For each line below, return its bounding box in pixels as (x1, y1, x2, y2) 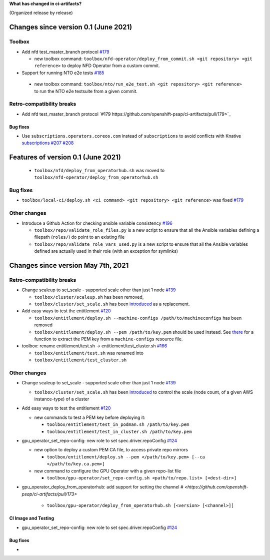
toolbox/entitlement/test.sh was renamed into (34, 350, 143, 356)
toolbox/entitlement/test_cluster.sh (34, 357, 127, 363)
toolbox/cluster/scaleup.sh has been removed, (34, 294, 144, 300)
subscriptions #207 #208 (21, 140, 74, 146)
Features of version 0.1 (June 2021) (9, 153, 121, 162)
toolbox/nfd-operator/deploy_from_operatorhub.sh (34, 175, 158, 180)
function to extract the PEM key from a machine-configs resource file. (34, 336, 183, 342)
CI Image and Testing (9, 515, 54, 521)
